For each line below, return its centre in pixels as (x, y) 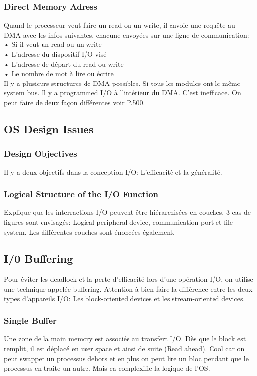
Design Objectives (41, 153)
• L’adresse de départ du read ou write (64, 63)
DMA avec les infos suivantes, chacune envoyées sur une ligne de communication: (127, 34)
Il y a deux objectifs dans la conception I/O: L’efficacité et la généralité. (113, 172)
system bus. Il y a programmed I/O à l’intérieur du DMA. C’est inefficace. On (123, 93)
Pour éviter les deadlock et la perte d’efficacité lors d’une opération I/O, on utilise (128, 279)
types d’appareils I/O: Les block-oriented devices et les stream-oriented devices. (125, 298)
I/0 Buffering (39, 258)
